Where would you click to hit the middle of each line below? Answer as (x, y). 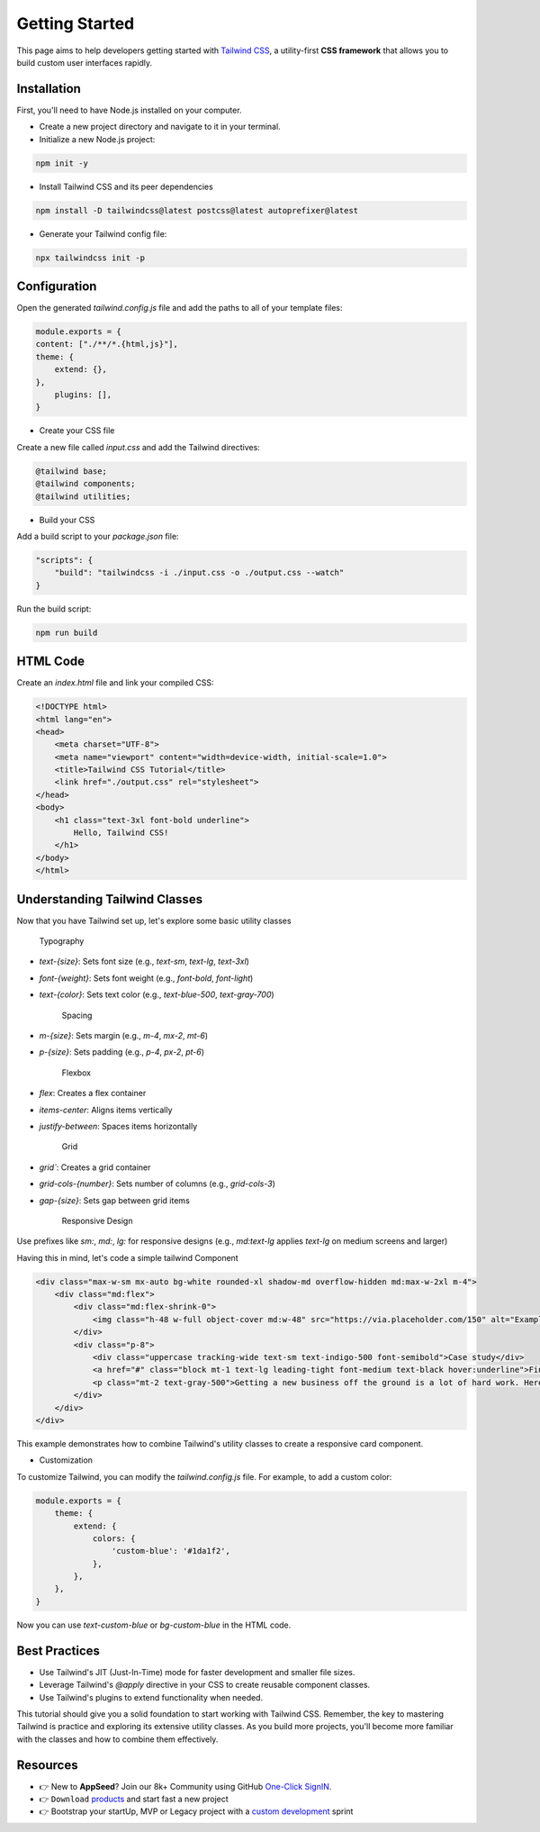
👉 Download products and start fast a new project (134, 1799)
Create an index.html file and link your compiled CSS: (115, 683)
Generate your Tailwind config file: (103, 233)
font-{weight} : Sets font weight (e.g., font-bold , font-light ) (146, 978)
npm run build (67, 632)
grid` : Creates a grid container (95, 1167)
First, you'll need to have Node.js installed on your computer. (129, 110)
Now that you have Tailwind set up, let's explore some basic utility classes (154, 921)
